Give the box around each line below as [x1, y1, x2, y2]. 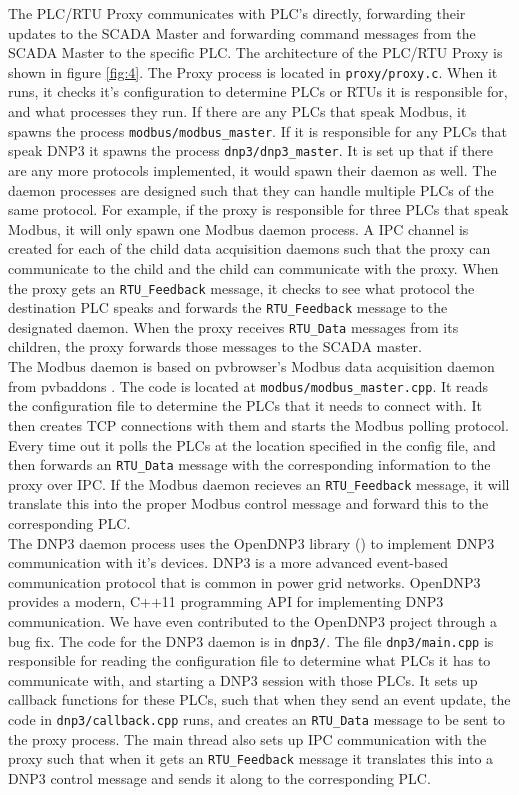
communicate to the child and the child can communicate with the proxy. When [8, 257, 499, 278]
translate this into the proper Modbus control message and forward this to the [8, 493, 489, 514]
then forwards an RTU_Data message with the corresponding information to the [8, 454, 491, 475]
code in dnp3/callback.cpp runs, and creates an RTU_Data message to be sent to [8, 709, 506, 729]
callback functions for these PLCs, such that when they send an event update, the [8, 689, 511, 710]
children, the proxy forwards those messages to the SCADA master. [8, 336, 422, 357]
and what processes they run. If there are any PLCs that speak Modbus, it [8, 101, 467, 122]
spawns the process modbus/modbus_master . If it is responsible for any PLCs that [8, 120, 507, 141]
